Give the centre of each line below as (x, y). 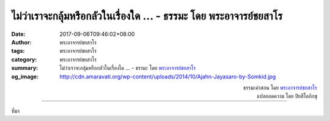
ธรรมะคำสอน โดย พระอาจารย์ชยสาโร (280, 88)
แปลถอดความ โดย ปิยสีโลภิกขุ (287, 96)
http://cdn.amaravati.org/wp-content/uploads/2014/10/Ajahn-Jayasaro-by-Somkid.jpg (168, 77)
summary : (25, 68)
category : (24, 59)
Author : (21, 42)
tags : (18, 51)
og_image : (25, 77)
